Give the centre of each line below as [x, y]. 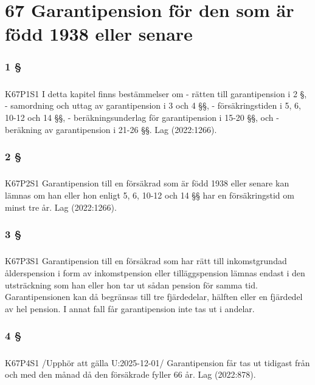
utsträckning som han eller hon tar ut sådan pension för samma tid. [131, 284]
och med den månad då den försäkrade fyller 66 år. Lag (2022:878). [130, 374]
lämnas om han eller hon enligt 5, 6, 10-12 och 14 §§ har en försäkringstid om [150, 195]
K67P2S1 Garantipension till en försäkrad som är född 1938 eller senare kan [147, 183]
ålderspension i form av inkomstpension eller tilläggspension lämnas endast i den [155, 272]
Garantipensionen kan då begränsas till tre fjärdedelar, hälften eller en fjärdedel [154, 297]
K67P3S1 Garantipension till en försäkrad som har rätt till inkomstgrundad [146, 261]
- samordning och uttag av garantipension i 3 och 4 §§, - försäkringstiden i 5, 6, [153, 105]
